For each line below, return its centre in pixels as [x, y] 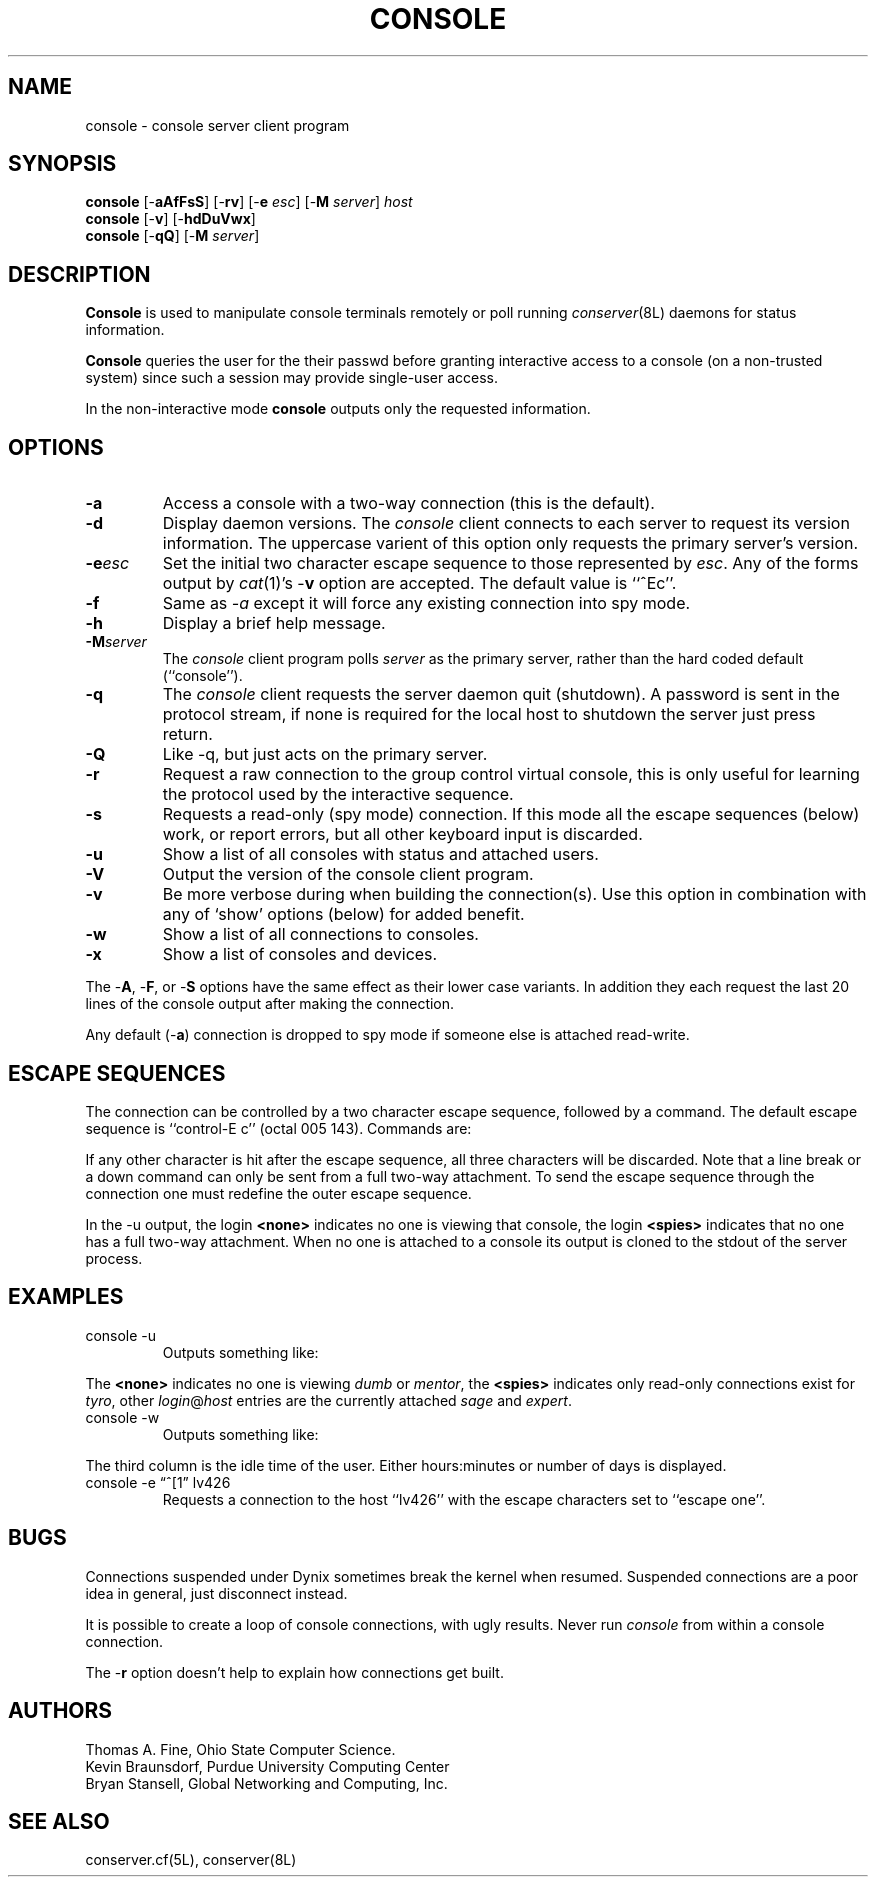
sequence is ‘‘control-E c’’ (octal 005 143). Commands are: [278, 1128]
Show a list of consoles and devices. [300, 954]
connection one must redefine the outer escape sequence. [278, 1193]
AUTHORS [60, 1711]
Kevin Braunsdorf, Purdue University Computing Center [267, 1766]
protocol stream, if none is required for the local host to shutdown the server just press [489, 714]
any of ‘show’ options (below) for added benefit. [343, 914]
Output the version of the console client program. [348, 874]
